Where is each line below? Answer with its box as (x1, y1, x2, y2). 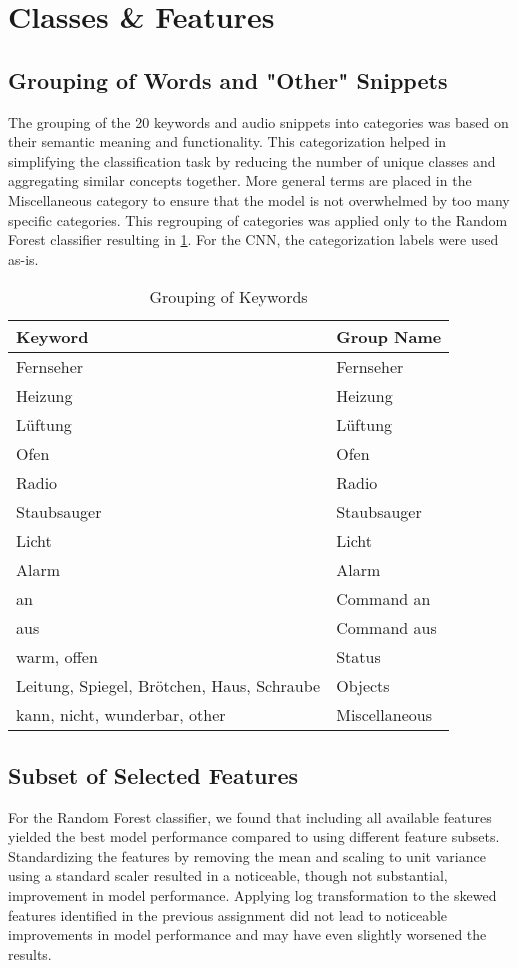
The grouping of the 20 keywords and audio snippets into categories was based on (8, 111, 509, 132)
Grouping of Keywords (149, 285, 308, 309)
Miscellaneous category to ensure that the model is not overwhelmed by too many (8, 189, 510, 210)
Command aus (336, 616, 437, 640)
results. (8, 943, 52, 964)
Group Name (336, 325, 442, 349)
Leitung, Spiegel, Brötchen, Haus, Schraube (16, 674, 321, 698)
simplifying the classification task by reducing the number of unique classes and (8, 150, 496, 171)
